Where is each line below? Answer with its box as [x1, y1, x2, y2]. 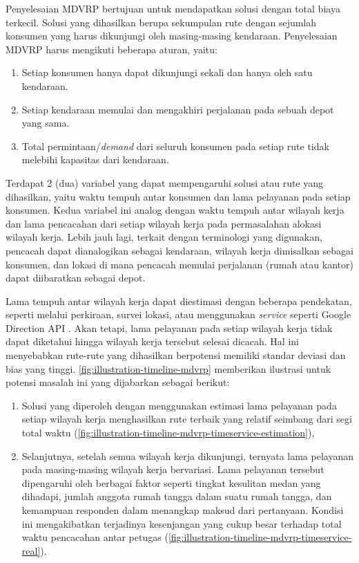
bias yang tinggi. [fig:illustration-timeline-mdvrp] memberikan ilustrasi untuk [6, 361, 331, 376]
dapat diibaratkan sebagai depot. [6, 270, 146, 285]
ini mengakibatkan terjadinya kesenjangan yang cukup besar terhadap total [21, 516, 342, 530]
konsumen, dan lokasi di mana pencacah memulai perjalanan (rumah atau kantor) [6, 257, 353, 271]
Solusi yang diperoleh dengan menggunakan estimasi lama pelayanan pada [21, 398, 337, 412]
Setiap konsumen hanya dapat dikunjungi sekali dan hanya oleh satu [21, 65, 313, 80]
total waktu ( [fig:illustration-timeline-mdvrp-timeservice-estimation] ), [21, 425, 315, 440]
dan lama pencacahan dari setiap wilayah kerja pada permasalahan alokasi [6, 216, 322, 230]
